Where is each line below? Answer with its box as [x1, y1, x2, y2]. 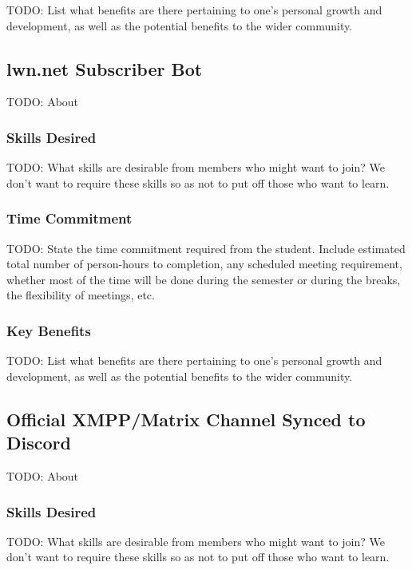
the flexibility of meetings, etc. [6, 287, 155, 303]
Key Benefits [6, 320, 91, 340]
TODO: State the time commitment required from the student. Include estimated [6, 239, 406, 256]
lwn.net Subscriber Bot [6, 56, 203, 81]
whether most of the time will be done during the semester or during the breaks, [6, 271, 401, 287]
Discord [6, 430, 71, 455]
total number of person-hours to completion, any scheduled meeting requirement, [6, 255, 402, 272]
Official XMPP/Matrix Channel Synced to [6, 406, 366, 431]
